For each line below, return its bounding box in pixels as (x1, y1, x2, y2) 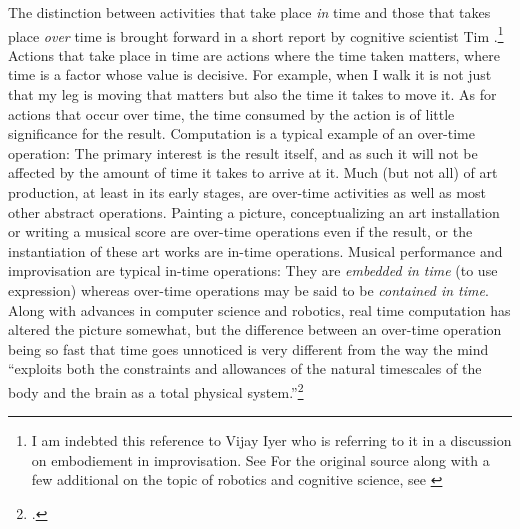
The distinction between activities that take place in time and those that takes (8, 2, 491, 22)
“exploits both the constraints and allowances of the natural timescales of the (8, 358, 482, 379)
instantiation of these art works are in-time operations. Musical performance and (8, 240, 503, 261)
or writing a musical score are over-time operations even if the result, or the (8, 221, 473, 242)
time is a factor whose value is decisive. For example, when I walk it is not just (8, 64, 492, 85)
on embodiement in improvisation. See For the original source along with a (31, 449, 490, 470)
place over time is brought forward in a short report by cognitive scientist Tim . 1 (8, 22, 504, 46)
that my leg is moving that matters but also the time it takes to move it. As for (8, 84, 497, 105)
